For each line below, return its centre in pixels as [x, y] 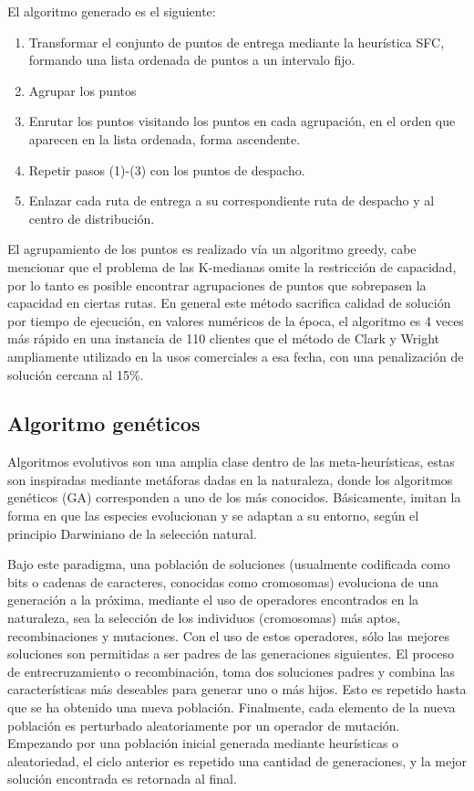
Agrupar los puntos [82, 90]
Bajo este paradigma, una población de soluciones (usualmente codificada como [229, 564]
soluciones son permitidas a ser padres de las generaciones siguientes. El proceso [231, 654]
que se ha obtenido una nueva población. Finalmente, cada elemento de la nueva [232, 707]
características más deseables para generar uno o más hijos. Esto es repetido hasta [237, 689]
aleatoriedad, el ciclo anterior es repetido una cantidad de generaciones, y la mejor [237, 760]
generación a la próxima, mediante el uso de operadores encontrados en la [213, 600]
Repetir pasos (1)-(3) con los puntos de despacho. [167, 169]
